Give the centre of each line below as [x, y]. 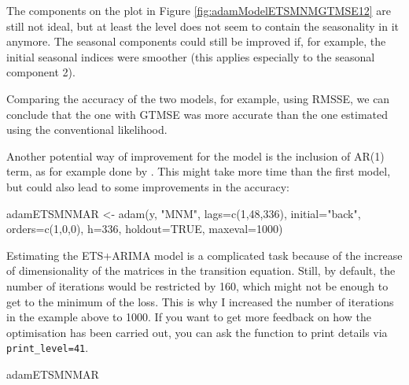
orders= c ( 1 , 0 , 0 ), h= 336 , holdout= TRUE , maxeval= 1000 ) [145, 229]
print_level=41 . [48, 348]
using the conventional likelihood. [87, 130]
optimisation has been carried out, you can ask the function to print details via [197, 332]
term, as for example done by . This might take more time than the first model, [199, 171]
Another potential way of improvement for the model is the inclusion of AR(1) [195, 155]
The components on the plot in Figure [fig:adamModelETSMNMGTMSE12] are [199, 10]
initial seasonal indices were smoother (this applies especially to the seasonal [191, 56]
